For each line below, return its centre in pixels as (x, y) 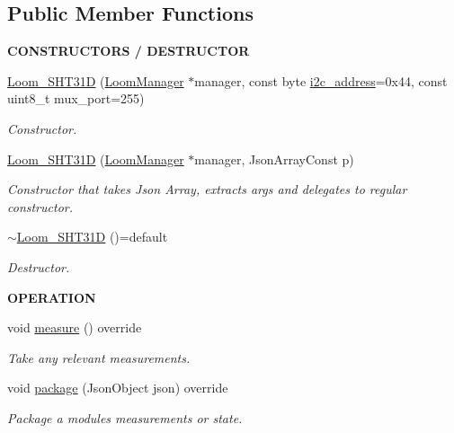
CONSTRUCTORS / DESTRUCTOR (129, 51)
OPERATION (52, 297)
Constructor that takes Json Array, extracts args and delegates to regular (207, 189)
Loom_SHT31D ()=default (92, 237)
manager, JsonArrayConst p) (274, 159)
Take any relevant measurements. (99, 357)
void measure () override (75, 327)
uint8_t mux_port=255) (76, 98)
